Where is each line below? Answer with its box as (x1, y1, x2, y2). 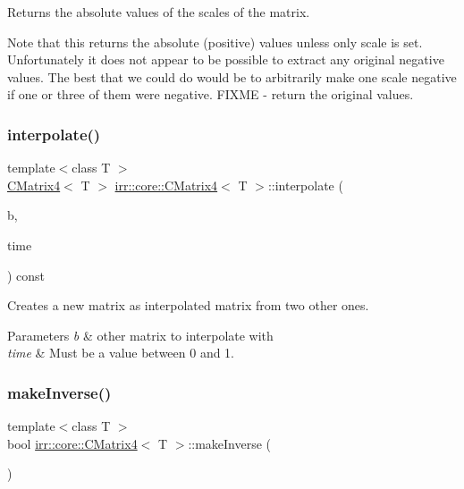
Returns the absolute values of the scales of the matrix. (7, 3, 310, 21)
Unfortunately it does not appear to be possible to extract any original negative (7, 50, 444, 69)
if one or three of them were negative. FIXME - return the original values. (7, 85, 414, 104)
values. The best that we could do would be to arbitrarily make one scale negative (7, 67, 457, 86)
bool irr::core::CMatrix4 (7, 434, 138, 452)
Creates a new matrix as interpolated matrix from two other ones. (7, 296, 369, 315)
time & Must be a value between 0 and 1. (7, 343, 235, 362)
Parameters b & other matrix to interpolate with (7, 325, 274, 344)
